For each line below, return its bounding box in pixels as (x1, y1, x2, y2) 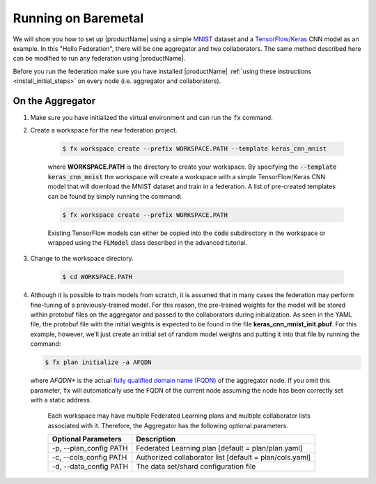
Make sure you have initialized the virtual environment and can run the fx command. (30, 114, 273, 122)
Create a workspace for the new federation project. (30, 126, 178, 135)
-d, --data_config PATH (52, 462, 129, 471)
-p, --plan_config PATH (52, 444, 128, 453)
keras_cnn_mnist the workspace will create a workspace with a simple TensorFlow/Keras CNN (47, 172, 326, 181)
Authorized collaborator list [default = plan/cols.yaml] (136, 453, 311, 462)
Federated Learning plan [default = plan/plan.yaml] (136, 444, 303, 453)
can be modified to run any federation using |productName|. (13, 54, 186, 63)
